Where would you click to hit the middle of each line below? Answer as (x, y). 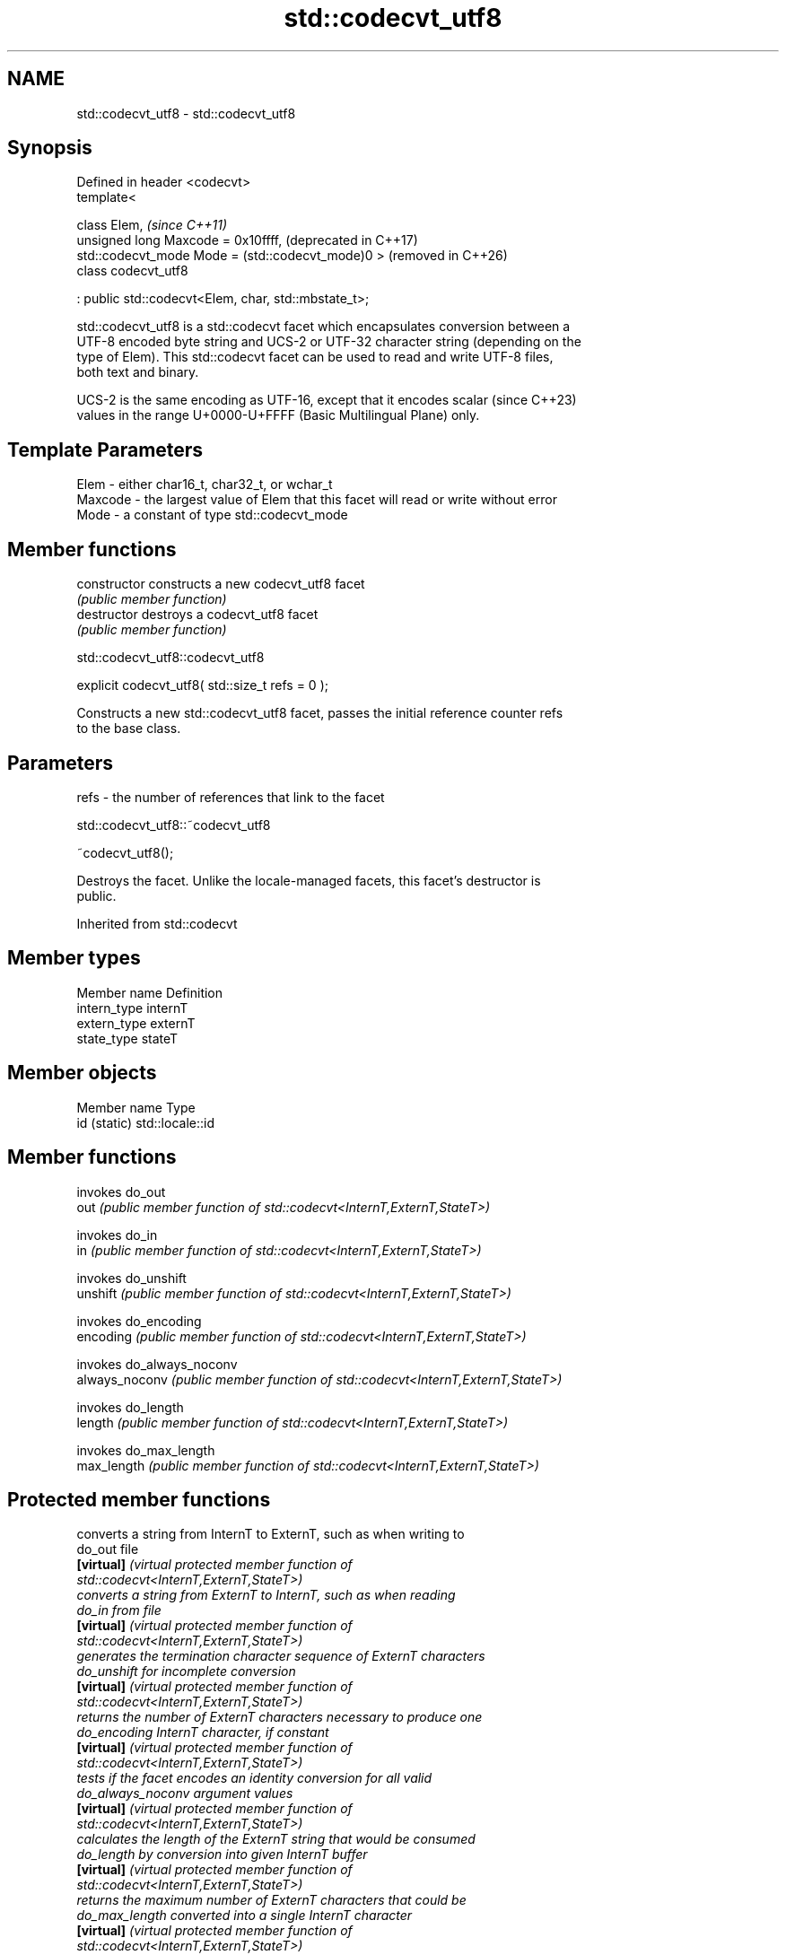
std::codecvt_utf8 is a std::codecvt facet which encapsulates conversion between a (323, 327)
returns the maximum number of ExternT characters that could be (271, 1900)
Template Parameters (105, 449)
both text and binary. (138, 372)
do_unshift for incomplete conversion (186, 1671)
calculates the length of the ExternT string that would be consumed (276, 1839)
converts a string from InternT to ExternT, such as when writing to (271, 1534)
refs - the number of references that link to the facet (231, 797)
